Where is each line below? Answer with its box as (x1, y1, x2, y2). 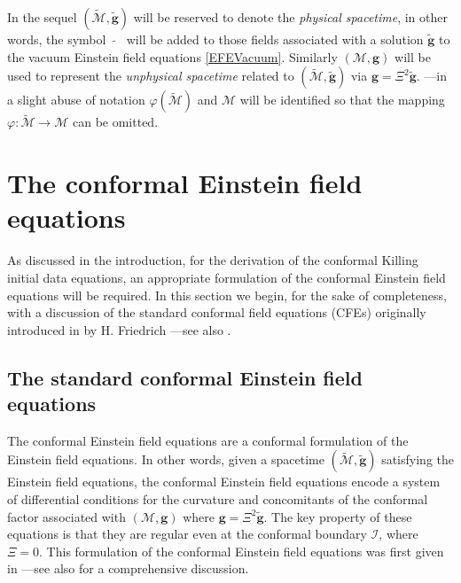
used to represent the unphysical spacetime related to (7, 66, 294, 85)
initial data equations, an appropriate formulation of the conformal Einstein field (7, 268, 446, 286)
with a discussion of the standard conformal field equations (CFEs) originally (7, 303, 426, 322)
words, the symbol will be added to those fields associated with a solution (7, 30, 424, 48)
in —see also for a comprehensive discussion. (7, 559, 249, 578)
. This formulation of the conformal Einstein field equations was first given (39, 541, 444, 560)
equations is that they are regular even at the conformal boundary (7, 525, 367, 543)
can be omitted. (72, 113, 159, 131)
